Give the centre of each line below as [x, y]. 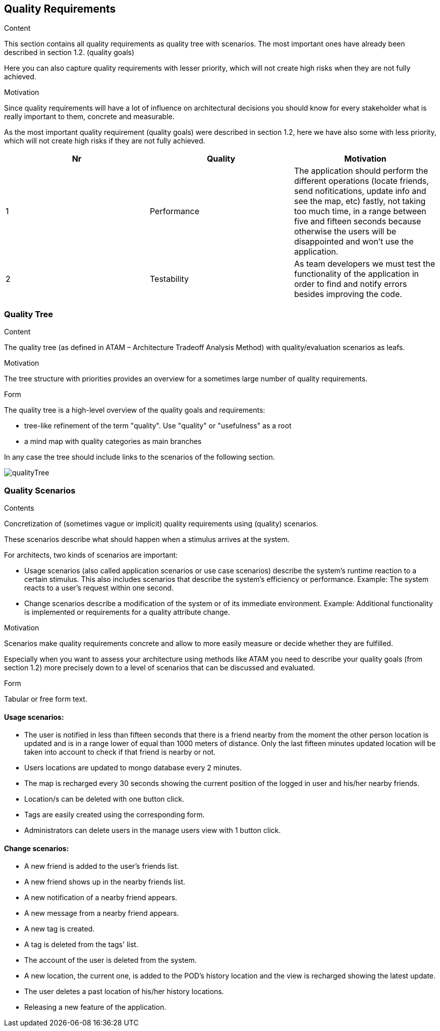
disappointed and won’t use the [354, 242]
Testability [169, 279]
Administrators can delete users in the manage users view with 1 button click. [153, 830]
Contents [19, 508]
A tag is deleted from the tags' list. [81, 945]
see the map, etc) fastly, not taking [360, 201]
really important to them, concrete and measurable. [89, 117]
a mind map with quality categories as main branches [113, 441]
